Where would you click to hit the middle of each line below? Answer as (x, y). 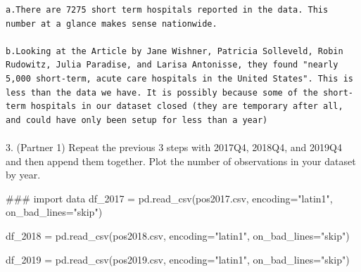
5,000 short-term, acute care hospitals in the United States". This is (179, 78)
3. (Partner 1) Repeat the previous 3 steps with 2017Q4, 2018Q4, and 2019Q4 (174, 147)
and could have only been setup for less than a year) (137, 120)
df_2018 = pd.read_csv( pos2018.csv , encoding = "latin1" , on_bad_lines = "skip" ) (178, 235)
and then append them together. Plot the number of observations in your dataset (181, 161)
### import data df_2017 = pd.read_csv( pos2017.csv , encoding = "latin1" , (169, 198)
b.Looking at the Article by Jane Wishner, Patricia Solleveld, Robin (175, 51)
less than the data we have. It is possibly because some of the (162, 92)
